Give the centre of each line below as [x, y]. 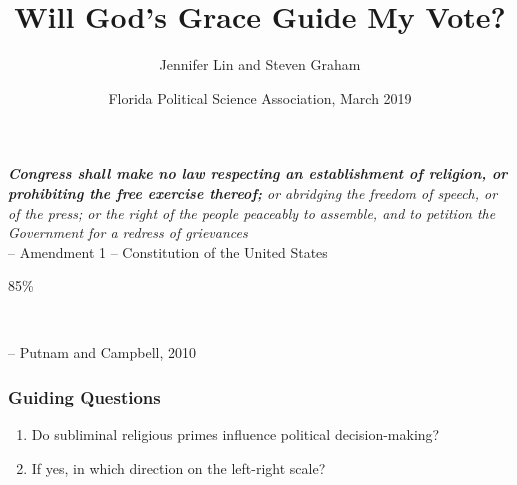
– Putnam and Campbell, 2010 [102, 352]
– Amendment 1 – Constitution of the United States [168, 251]
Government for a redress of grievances [128, 232]
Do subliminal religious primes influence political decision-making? [235, 434]
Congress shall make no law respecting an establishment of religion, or [258, 173]
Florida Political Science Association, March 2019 [260, 97]
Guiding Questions [84, 396]
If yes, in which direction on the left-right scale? [178, 467]
